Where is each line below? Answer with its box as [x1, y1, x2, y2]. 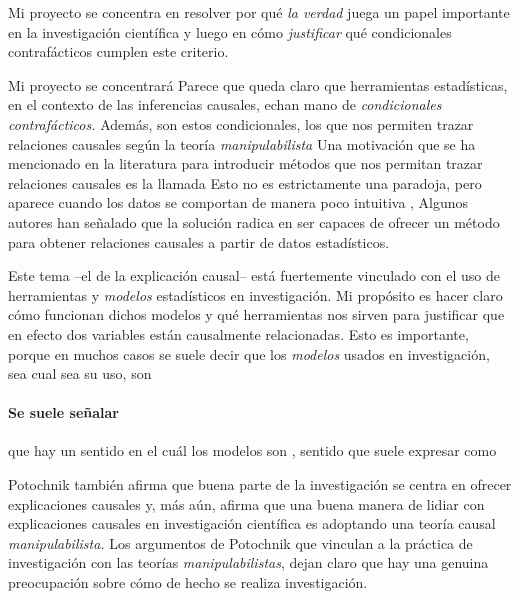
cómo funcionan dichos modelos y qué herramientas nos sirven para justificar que [8, 304, 505, 325]
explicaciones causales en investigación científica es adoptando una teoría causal [8, 513, 496, 534]
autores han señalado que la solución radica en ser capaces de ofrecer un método [8, 211, 500, 232]
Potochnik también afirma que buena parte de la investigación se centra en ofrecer [8, 474, 512, 495]
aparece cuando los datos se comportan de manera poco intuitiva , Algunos [8, 192, 469, 213]
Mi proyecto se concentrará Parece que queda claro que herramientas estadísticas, [8, 74, 508, 95]
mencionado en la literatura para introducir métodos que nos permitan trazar [8, 153, 483, 174]
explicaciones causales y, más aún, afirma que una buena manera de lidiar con [8, 493, 485, 514]
